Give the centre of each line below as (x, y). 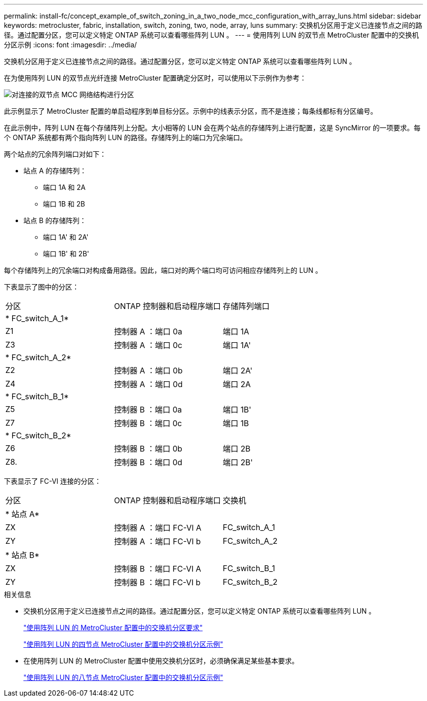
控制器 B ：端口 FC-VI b (157, 582)
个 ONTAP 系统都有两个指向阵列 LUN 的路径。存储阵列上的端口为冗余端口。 (126, 137)
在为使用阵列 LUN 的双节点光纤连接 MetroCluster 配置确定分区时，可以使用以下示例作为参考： (155, 78)
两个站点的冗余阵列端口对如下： (55, 154)
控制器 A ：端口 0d (148, 384)
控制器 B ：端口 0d (148, 462)
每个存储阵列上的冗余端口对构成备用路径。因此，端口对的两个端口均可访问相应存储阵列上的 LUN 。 (163, 270)
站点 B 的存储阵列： (55, 220)
